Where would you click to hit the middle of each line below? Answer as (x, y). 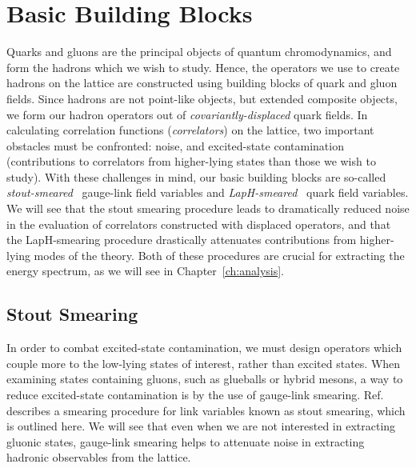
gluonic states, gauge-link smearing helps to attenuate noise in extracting (186, 441)
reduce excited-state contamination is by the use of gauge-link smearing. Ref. (195, 395)
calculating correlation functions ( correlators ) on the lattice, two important (190, 130)
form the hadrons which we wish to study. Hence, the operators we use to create (203, 67)
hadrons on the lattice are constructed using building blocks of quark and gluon (202, 83)
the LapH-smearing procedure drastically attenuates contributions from (182, 240)
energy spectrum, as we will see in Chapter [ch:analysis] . (145, 271)
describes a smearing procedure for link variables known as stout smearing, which (206, 410)
